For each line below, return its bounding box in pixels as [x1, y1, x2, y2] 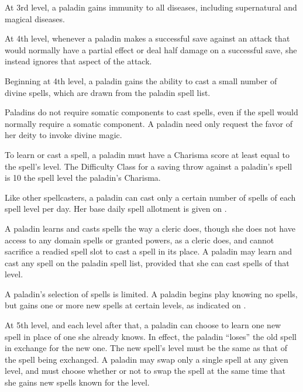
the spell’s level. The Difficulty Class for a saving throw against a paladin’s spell [5, 160, 292, 172]
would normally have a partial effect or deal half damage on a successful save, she [5, 43, 297, 56]
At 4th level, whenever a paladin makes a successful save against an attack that [5, 32, 290, 44]
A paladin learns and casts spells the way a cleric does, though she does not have [5, 222, 295, 234]
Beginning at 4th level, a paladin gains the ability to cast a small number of [5, 74, 277, 87]
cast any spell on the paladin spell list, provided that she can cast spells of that [5, 256, 290, 269]
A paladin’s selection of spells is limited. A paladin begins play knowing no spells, [5, 287, 298, 300]
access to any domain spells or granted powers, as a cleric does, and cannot [5, 233, 274, 246]
